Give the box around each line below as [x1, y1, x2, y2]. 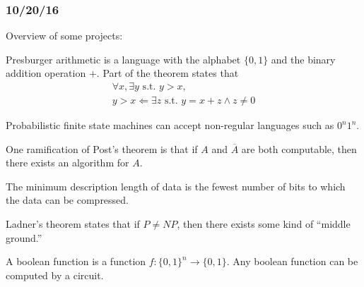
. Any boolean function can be [226, 254, 358, 269]
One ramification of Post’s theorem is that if [6, 141, 198, 156]
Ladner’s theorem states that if [6, 216, 140, 231]
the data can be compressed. [6, 193, 129, 207]
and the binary [271, 51, 336, 66]
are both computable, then [241, 141, 357, 156]
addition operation [6, 66, 86, 80]
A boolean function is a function [6, 254, 146, 269]
